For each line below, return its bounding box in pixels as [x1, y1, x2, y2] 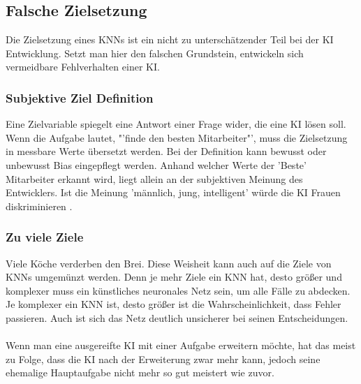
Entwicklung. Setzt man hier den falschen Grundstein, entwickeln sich [6, 45, 304, 60]
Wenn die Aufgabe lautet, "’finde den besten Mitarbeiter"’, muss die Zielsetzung [6, 130, 348, 145]
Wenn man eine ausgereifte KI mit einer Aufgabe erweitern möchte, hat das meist [6, 338, 356, 353]
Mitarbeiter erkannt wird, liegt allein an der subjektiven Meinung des [6, 171, 303, 186]
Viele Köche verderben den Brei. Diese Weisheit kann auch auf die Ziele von [6, 256, 332, 270]
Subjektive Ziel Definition [6, 89, 154, 106]
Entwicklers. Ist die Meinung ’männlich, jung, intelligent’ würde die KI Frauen [6, 185, 341, 200]
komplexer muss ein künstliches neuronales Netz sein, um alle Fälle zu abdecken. [6, 283, 351, 297]
